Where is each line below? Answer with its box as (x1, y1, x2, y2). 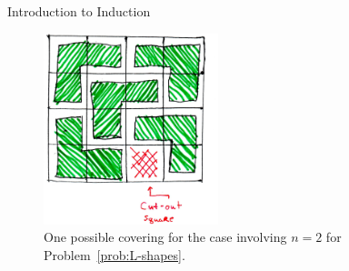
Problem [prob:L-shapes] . (44, 246, 185, 265)
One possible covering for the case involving (44, 227, 287, 246)
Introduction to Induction (7, 2, 151, 20)
